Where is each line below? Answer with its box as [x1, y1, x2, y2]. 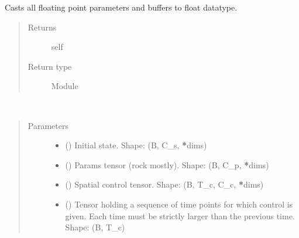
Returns [28, 21, 57, 33]
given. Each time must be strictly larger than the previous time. [65, 209, 295, 222]
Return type [28, 60, 72, 72]
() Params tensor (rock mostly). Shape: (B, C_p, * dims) [65, 158, 269, 171]
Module [51, 80, 78, 92]
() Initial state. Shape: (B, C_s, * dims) [65, 139, 207, 151]
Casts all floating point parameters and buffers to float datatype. [5, 1, 238, 13]
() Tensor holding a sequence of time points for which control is [65, 198, 293, 210]
